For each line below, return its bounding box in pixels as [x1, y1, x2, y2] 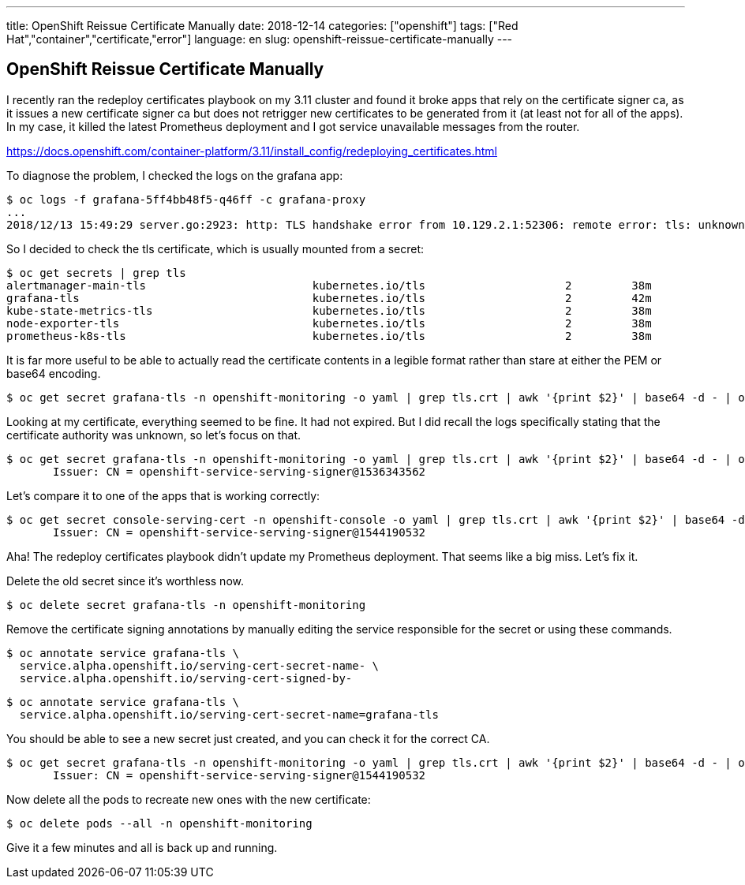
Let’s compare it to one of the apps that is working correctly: [6, 488, 320, 502]
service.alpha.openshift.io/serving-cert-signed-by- [19, 671, 353, 685]
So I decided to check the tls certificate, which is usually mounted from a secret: [6, 241, 425, 256]
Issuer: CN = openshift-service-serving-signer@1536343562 [53, 465, 426, 478]
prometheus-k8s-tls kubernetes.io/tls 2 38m [6, 329, 652, 342]
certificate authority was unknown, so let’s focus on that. [6, 428, 301, 442]
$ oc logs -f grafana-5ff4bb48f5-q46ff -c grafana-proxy [6, 192, 366, 206]
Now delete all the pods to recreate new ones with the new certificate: [6, 792, 371, 806]
